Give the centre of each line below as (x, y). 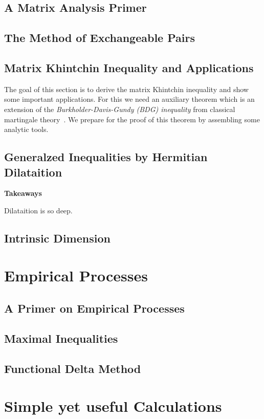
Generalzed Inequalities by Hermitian (106, 157)
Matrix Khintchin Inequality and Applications (129, 67)
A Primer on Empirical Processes (94, 308)
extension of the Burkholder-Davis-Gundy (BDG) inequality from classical (120, 109)
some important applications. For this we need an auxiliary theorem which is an (129, 99)
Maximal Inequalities (61, 338)
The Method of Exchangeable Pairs (100, 38)
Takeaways (23, 193)
